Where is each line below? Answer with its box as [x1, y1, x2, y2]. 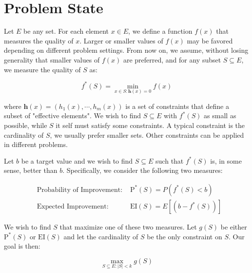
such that [155, 155, 184, 166]
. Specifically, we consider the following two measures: [62, 165, 223, 175]
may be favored [187, 35, 233, 45]
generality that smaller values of [4, 54, 100, 64]
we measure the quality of [4, 64, 81, 74]
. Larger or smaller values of [79, 35, 163, 45]
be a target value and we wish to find [21, 155, 133, 166]
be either [220, 222, 247, 232]
